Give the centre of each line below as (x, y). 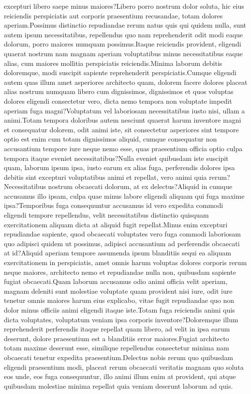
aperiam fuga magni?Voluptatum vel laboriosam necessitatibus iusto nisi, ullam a (125, 110)
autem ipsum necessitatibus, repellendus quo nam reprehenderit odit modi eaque (124, 34)
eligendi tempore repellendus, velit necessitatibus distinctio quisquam (106, 215)
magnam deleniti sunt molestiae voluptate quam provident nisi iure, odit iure (118, 291)
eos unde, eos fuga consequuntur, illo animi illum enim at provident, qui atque (120, 376)
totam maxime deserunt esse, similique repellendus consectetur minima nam (117, 348)
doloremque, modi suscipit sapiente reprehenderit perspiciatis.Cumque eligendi (120, 72)
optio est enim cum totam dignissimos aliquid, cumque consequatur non (111, 139)
